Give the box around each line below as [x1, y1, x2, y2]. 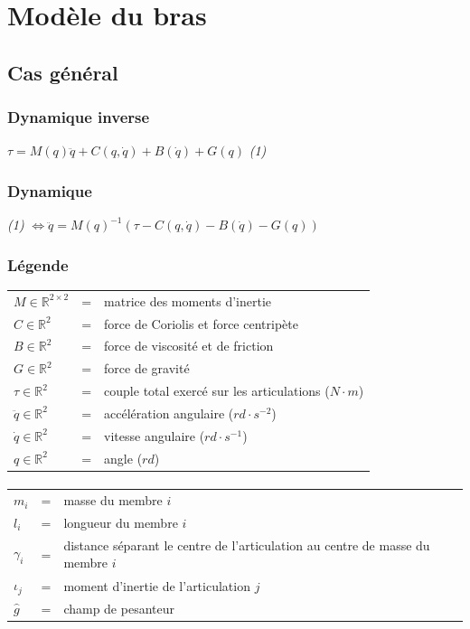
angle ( [104, 448, 143, 467]
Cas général [7, 58, 118, 86]
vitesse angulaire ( [104, 426, 205, 445]
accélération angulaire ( [104, 403, 234, 422]
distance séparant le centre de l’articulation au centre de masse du [63, 535, 430, 554]
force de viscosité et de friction [104, 336, 274, 355]
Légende [7, 253, 69, 276]
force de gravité [104, 359, 190, 378]
